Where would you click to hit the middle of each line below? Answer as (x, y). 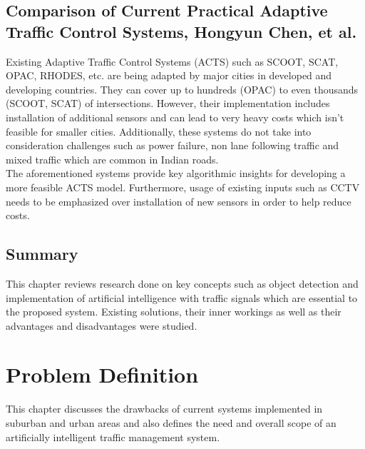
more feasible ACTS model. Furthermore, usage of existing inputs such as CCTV (183, 187)
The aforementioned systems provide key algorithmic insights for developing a (176, 173)
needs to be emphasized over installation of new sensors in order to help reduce (179, 201)
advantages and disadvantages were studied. (102, 325)
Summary (42, 254)
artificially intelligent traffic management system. (113, 437)
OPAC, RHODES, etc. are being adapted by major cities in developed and (169, 75)
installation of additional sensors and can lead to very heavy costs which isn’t (175, 117)
